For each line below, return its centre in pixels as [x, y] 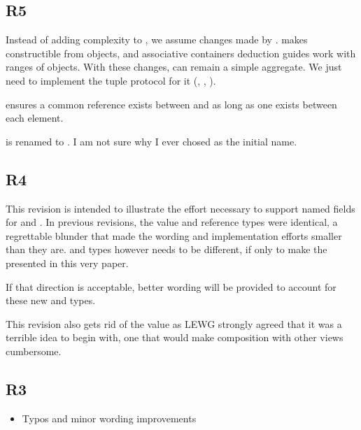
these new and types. [51, 300]
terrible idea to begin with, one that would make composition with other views [175, 337]
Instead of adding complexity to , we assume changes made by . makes [157, 40]
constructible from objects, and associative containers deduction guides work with [181, 53]
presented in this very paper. [67, 263]
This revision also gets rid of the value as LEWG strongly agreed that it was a [174, 323]
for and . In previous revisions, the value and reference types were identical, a [172, 222]
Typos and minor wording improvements [109, 418]
